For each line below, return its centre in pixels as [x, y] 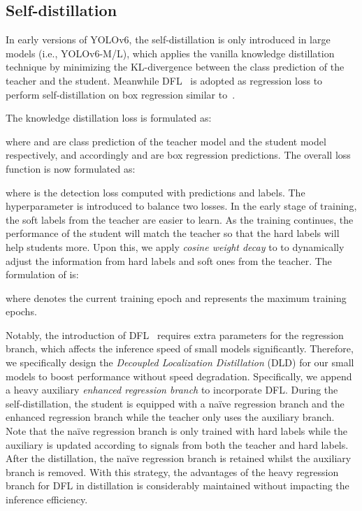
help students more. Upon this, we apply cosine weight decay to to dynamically [175, 246]
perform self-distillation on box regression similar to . [121, 94]
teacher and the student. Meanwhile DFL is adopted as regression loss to [164, 80]
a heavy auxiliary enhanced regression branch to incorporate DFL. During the [172, 390]
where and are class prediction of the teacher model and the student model [166, 141]
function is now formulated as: [71, 168]
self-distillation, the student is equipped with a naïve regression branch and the [175, 403]
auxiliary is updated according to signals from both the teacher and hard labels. [177, 444]
